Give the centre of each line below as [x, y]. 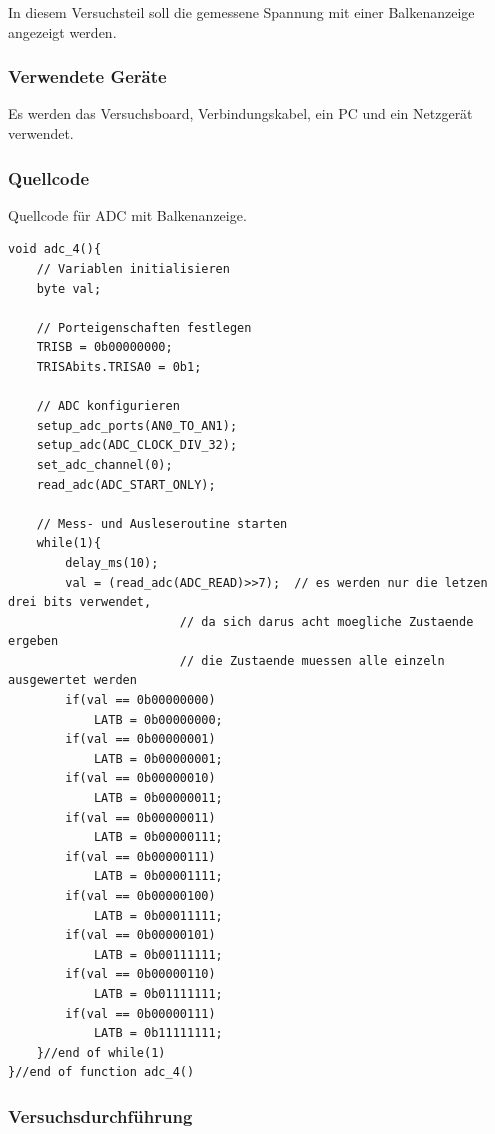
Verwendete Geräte [87, 76]
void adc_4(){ [55, 249]
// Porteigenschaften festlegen [144, 327]
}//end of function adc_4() [101, 1072]
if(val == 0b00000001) [140, 739]
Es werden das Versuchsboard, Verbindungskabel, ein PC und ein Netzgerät [240, 113]
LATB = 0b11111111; [158, 1033]
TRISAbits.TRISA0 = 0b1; [119, 366]
